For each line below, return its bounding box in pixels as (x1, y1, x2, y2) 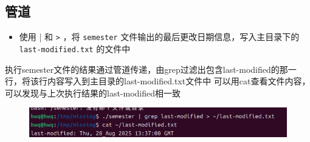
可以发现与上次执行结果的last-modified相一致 (5, 86, 181, 99)
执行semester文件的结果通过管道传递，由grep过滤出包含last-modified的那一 (5, 63, 297, 75)
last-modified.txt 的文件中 (19, 42, 131, 55)
